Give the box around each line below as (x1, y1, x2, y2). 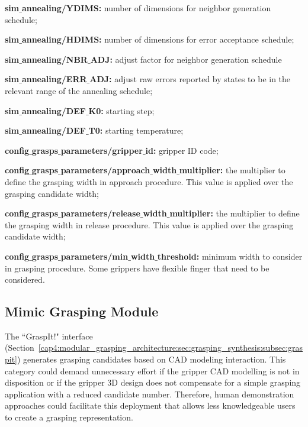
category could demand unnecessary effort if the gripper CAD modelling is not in (5, 364, 300, 377)
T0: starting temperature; (88, 124, 184, 137)
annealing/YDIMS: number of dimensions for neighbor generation (21, 2, 271, 14)
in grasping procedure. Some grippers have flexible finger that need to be (5, 261, 269, 274)
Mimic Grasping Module (5, 302, 159, 321)
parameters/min (60, 250, 129, 262)
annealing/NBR (21, 53, 88, 65)
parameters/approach (60, 164, 150, 176)
